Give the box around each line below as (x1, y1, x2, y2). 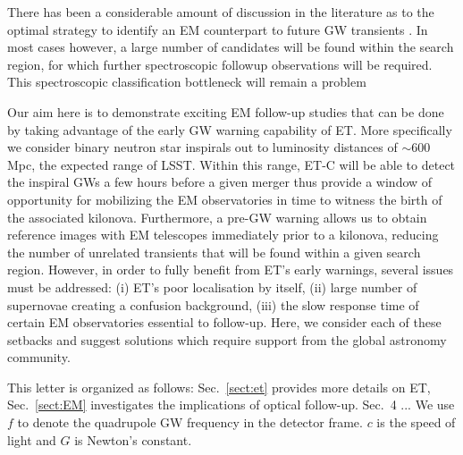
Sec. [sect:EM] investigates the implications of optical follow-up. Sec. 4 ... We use (7, 395, 455, 414)
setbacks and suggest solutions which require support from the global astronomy (7, 330, 447, 349)
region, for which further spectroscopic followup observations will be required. (7, 55, 433, 73)
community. (7, 348, 71, 367)
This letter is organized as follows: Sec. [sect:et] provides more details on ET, (7, 377, 431, 396)
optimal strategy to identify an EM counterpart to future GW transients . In (7, 20, 428, 38)
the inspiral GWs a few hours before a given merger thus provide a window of (7, 173, 433, 191)
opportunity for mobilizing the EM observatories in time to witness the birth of (7, 190, 442, 208)
